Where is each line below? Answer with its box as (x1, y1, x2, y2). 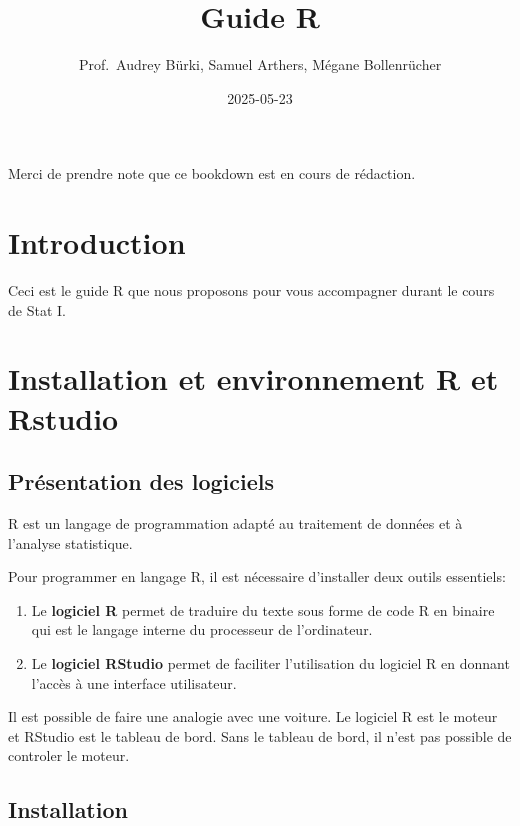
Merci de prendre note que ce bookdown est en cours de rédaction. (8, 163, 416, 184)
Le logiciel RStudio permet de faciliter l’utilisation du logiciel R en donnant (31, 652, 510, 673)
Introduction (8, 222, 186, 263)
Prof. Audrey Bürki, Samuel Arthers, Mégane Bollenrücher (78, 54, 442, 75)
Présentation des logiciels (8, 466, 274, 497)
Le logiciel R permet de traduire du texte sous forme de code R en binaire (31, 599, 495, 620)
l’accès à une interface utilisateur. (31, 672, 237, 693)
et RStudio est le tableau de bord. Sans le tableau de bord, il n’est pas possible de (8, 725, 512, 746)
